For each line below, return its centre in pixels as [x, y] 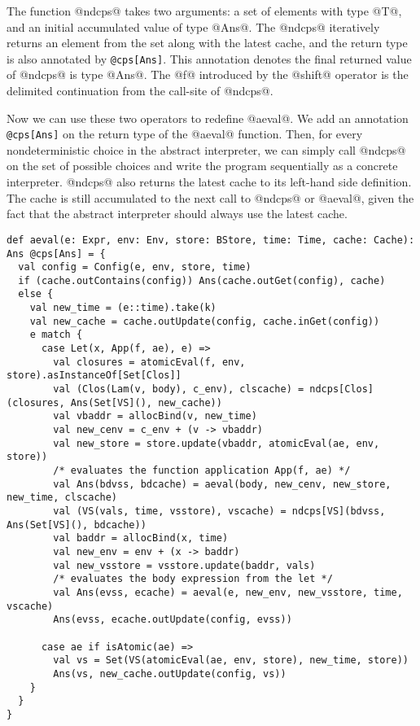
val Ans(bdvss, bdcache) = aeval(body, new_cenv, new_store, [222, 484]
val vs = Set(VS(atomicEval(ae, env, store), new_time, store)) [231, 660]
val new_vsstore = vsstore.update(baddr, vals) [184, 565]
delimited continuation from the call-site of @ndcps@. [140, 91]
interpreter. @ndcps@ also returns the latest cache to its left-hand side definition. [209, 182]
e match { [56, 335]
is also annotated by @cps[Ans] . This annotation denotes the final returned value [209, 58]
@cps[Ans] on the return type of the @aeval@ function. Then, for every [185, 134]
